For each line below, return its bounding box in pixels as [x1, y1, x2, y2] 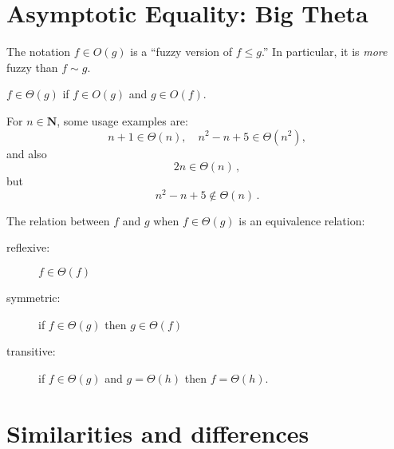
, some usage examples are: [57, 112, 188, 129]
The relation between [6, 212, 110, 228]
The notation [6, 43, 71, 60]
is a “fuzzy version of [130, 43, 233, 60]
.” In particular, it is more [261, 43, 388, 60]
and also [6, 145, 47, 161]
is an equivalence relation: [238, 212, 365, 228]
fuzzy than [6, 58, 58, 75]
